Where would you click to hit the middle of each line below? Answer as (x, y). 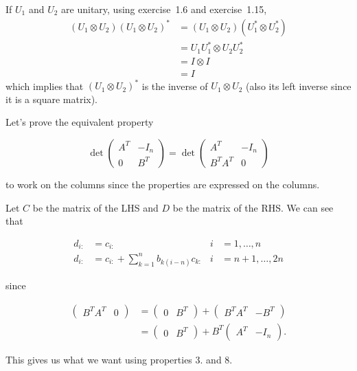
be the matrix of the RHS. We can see (253, 207)
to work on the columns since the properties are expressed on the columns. (163, 184)
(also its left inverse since (299, 86)
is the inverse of (175, 86)
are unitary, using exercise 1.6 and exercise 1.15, (164, 9)
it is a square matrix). (52, 99)
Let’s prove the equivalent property (80, 122)
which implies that (45, 86)
